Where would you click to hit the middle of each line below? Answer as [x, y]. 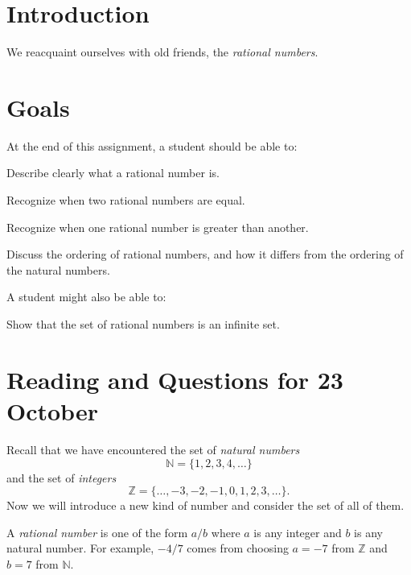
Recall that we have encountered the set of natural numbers [153, 449]
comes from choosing [238, 548]
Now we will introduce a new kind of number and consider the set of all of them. [205, 505]
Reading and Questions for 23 [175, 379]
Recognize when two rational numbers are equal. [126, 200]
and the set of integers [62, 477]
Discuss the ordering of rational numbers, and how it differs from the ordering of [205, 254]
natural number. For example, [80, 548]
